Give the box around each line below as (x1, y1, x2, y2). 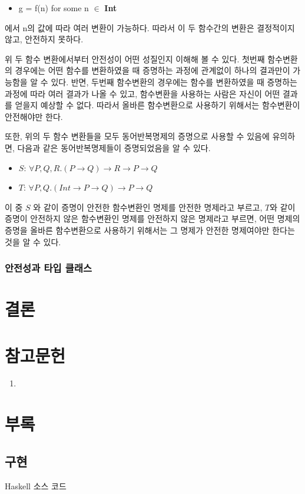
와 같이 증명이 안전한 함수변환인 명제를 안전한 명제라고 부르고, (33, 201, 263, 213)
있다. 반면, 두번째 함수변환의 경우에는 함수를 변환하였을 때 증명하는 (51, 75, 297, 88)
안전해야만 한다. (5, 110, 63, 122)
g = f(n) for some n (18, 2, 89, 14)
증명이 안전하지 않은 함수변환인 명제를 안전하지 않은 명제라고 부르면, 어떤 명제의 (5, 212, 300, 225)
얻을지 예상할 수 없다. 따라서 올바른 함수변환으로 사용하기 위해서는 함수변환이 (15, 99, 300, 111)
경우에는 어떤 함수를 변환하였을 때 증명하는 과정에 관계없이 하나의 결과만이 (15, 64, 290, 76)
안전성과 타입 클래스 (5, 261, 92, 275)
